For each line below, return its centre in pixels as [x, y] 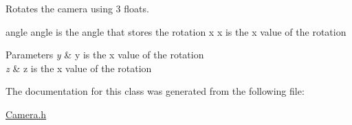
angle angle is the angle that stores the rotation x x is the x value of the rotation [176, 31]
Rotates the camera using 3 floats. [77, 8]
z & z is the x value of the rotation [79, 68]
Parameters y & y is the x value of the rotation [105, 55]
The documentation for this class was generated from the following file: [155, 91]
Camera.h [26, 114]
